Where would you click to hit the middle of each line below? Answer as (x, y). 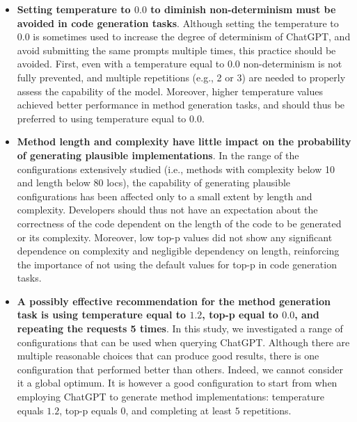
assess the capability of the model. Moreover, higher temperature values (170, 91)
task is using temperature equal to (102, 315)
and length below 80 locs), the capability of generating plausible (154, 182)
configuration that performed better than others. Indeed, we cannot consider (180, 369)
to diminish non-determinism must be (243, 9)
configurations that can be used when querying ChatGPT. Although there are (183, 342)
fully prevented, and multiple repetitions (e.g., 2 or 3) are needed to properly (181, 77)
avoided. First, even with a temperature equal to (121, 64)
